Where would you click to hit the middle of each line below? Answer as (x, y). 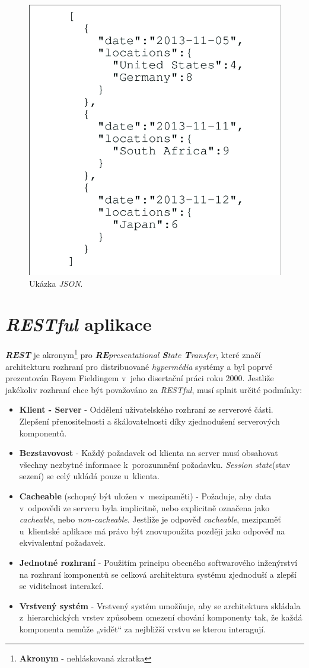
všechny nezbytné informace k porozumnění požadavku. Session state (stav (155, 464)
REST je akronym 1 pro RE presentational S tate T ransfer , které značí (133, 354)
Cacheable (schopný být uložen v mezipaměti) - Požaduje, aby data (145, 496)
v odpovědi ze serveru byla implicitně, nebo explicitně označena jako (144, 507)
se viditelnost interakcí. (61, 586)
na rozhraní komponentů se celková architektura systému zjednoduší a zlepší (158, 574)
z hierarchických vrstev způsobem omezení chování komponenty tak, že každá (161, 617)
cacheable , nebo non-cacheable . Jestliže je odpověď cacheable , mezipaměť (150, 519)
